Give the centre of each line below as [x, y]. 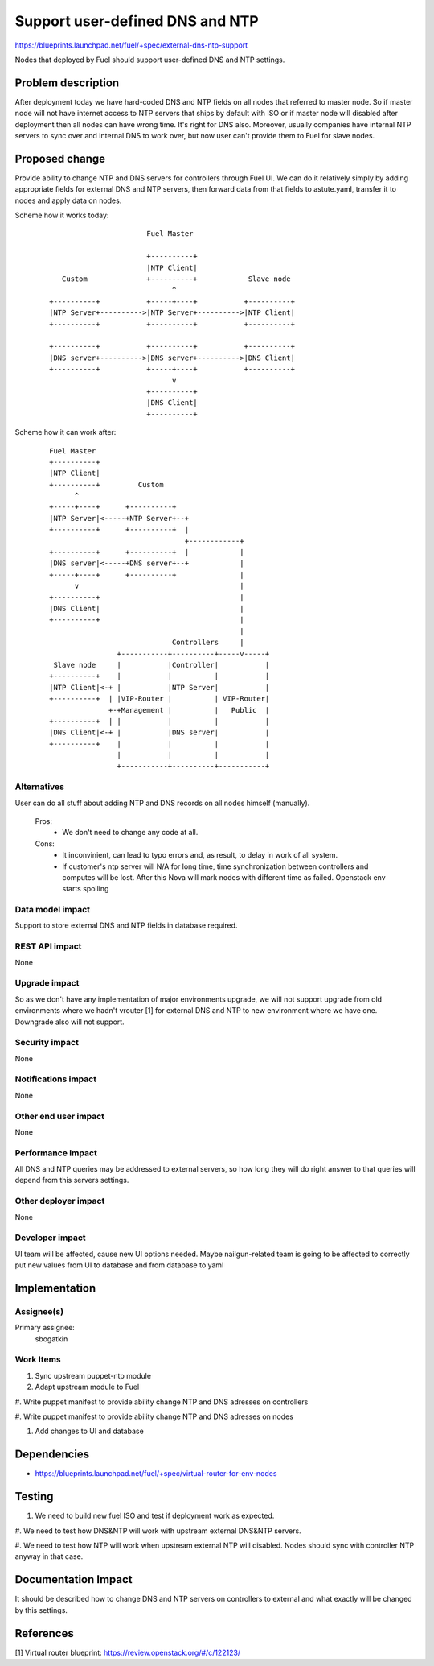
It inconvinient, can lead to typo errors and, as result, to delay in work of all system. [200, 855]
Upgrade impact [47, 983]
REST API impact [48, 946]
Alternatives [39, 787]
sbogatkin [51, 1339]
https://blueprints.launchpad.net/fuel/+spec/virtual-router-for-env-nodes [156, 1474]
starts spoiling [86, 889]
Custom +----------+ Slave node [176, 279]
